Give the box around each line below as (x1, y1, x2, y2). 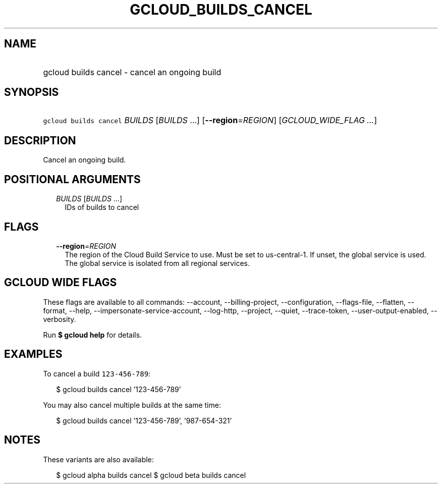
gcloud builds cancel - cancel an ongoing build (43, 67, 222, 77)
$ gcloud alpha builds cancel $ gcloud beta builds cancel (56, 470, 246, 479)
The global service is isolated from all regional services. (65, 258, 250, 267)
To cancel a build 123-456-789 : (43, 369, 151, 378)
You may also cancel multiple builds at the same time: (43, 400, 221, 409)
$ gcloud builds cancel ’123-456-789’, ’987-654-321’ (56, 416, 232, 425)
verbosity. (43, 314, 76, 323)
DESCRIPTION (4, 134, 76, 147)
